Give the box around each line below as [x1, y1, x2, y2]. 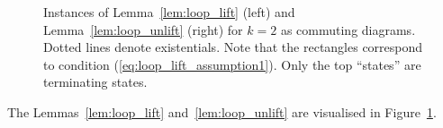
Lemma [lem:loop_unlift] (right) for [43, 20, 243, 38]
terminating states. [43, 73, 148, 91]
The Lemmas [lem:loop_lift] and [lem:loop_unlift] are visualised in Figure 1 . [7, 102, 437, 121]
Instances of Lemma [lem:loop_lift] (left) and [43, 3, 295, 21]
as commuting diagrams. [280, 20, 416, 38]
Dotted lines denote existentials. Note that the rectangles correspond [43, 38, 423, 56]
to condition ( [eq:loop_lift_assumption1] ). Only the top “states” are [43, 55, 421, 73]
